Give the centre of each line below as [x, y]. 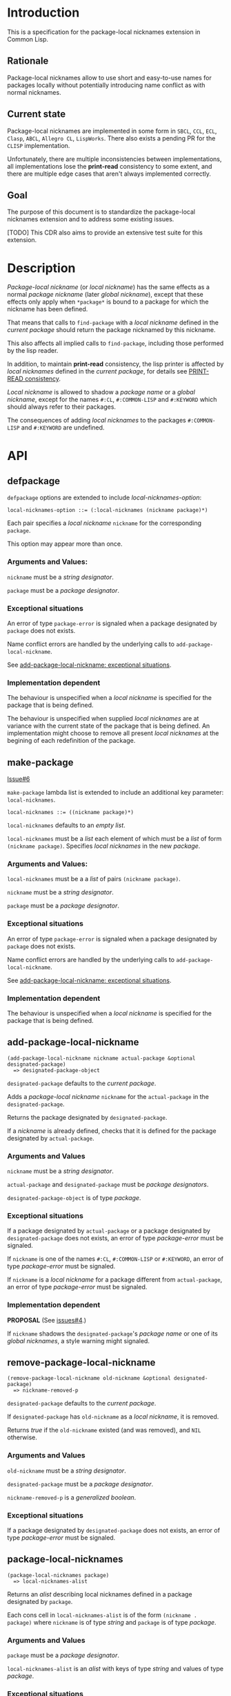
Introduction [43, 13]
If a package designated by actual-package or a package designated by [109, 1231]
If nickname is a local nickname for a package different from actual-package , [115, 1280]
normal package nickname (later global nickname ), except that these [105, 295]
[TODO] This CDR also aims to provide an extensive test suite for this [105, 232]
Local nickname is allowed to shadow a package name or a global [101, 392]
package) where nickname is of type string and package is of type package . [112, 1622]
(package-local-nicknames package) [58, 1575]
